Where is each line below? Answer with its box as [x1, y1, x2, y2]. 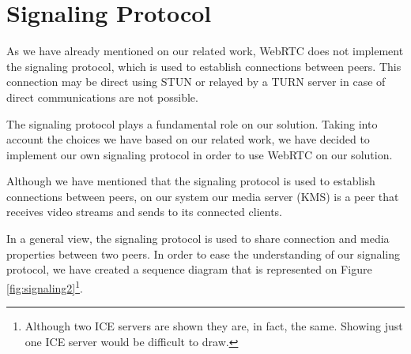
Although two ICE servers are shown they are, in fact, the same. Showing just [25, 318, 403, 334]
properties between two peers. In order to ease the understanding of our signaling [6, 245, 401, 262]
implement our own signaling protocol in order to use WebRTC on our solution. [6, 146, 393, 162]
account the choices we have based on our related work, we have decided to [6, 131, 370, 147]
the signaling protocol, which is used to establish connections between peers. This [6, 58, 402, 74]
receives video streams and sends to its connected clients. [6, 203, 282, 220]
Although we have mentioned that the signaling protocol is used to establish [6, 173, 375, 189]
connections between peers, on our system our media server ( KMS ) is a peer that [6, 188, 399, 204]
